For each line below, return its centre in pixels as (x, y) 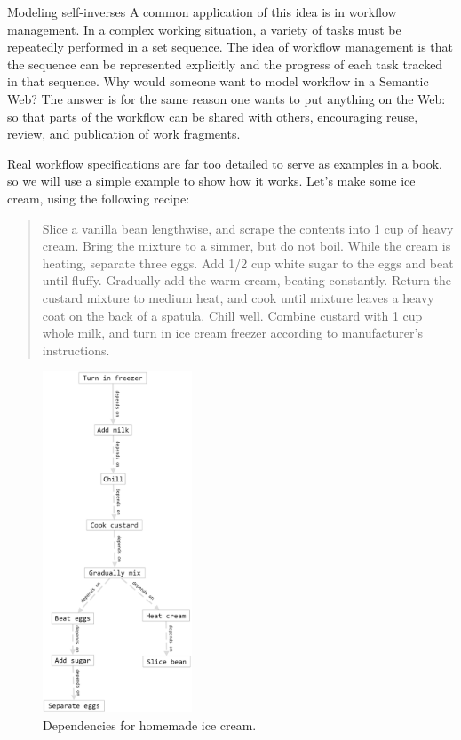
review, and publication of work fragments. (124, 134)
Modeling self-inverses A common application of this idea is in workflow (202, 12)
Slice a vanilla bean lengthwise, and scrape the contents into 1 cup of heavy (248, 228)
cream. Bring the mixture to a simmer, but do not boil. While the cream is (246, 246)
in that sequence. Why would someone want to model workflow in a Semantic (218, 81)
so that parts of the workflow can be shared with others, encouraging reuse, (213, 116)
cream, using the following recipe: (99, 198)
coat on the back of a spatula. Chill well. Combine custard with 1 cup (232, 315)
